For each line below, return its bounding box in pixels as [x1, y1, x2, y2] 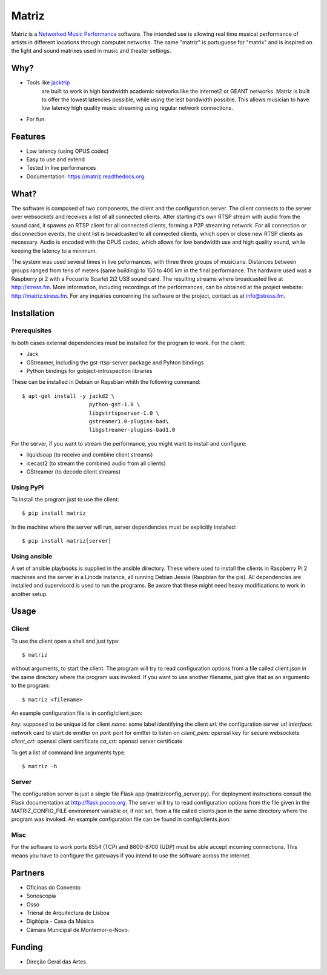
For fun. [26, 115, 47, 122]
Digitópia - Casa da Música [26, 917, 94, 925]
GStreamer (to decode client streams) [26, 467, 121, 475]
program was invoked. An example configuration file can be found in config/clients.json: [11, 816, 231, 823]
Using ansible [11, 552, 53, 560]
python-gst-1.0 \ [88, 401, 140, 408]
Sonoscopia [26, 892, 56, 900]
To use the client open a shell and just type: [11, 637, 121, 645]
